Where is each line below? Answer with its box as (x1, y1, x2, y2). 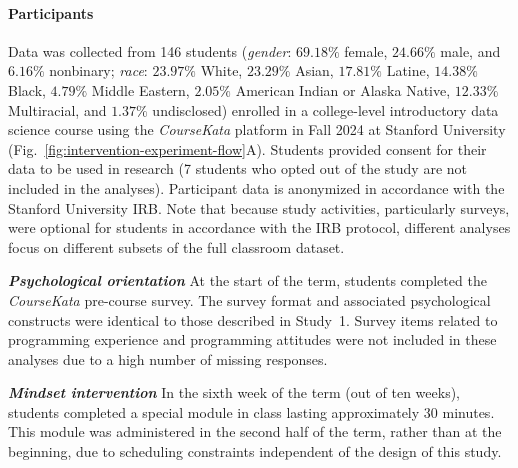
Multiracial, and (8, 99, 107, 120)
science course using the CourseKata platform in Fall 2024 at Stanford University (8, 119, 506, 140)
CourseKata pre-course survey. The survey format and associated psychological (8, 289, 491, 310)
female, (344, 40, 388, 61)
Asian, (295, 60, 334, 81)
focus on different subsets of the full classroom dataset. (8, 236, 345, 257)
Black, (8, 79, 46, 100)
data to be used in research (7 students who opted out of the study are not (8, 158, 467, 179)
